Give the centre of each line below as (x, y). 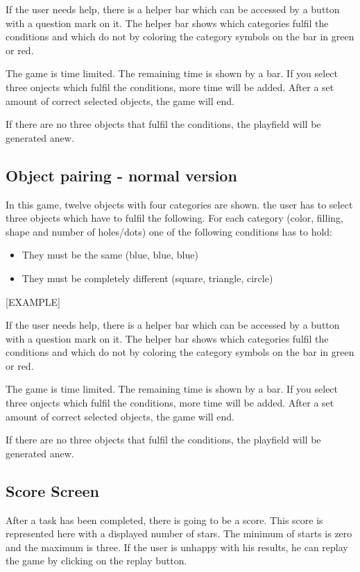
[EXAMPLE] (33, 301)
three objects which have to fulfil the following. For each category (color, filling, (174, 218)
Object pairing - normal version (121, 175)
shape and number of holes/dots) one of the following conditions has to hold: (169, 231)
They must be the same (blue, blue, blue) (110, 255)
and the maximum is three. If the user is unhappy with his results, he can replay (177, 547)
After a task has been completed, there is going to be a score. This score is (164, 520)
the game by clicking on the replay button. (96, 561)
